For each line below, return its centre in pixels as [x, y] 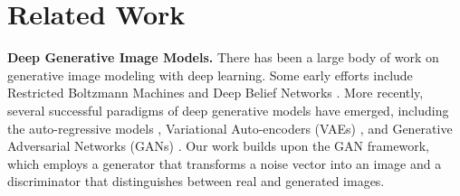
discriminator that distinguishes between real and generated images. [196, 181]
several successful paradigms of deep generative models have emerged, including [228, 110]
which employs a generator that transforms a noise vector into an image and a [225, 163]
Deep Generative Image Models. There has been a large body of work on [223, 57]
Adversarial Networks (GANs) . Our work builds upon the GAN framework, [218, 146]
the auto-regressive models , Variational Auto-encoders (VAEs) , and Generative [230, 128]
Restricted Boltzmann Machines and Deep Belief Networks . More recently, [216, 93]
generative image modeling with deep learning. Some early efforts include [210, 75]
